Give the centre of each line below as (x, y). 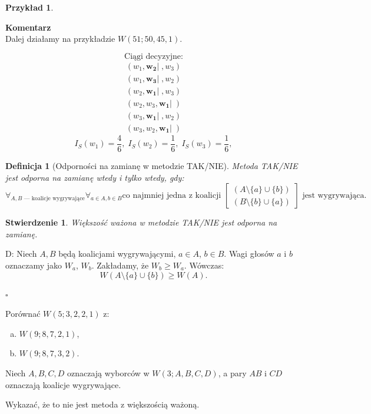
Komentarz (28, 27)
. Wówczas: (204, 265)
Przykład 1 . (29, 7)
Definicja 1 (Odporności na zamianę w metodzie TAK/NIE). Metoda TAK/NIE (152, 166)
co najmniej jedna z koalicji (172, 196)
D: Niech (21, 254)
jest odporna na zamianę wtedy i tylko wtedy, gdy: (95, 177)
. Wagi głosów (249, 254)
